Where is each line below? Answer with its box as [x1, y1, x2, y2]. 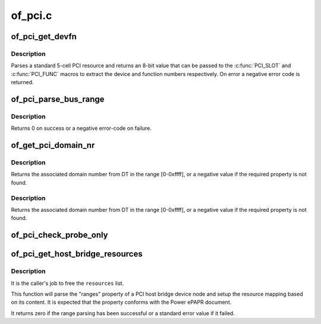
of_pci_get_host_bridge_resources [11, 249, 143, 259]
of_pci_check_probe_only [11, 230, 108, 240]
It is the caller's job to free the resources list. [11, 279, 124, 287]
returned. [11, 79, 34, 86]
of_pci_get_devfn [11, 31, 77, 42]
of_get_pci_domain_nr [11, 140, 95, 151]
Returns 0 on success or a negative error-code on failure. [11, 125, 152, 132]
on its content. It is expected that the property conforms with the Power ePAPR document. [11, 298, 232, 306]
